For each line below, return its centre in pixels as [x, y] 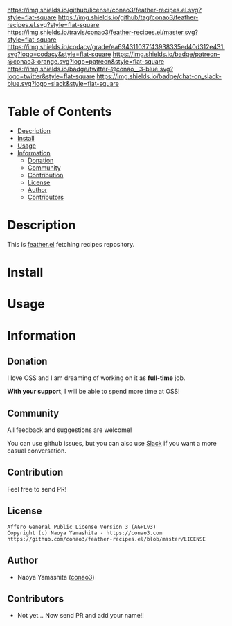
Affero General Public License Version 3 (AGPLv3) [82, 527]
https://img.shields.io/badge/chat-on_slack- [159, 76]
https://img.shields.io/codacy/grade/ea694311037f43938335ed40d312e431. [116, 47]
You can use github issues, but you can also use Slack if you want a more [112, 444]
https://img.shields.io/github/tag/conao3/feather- [128, 17]
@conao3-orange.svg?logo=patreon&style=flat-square [86, 61]
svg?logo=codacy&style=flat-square [59, 54]
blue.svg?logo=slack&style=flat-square [63, 84]
